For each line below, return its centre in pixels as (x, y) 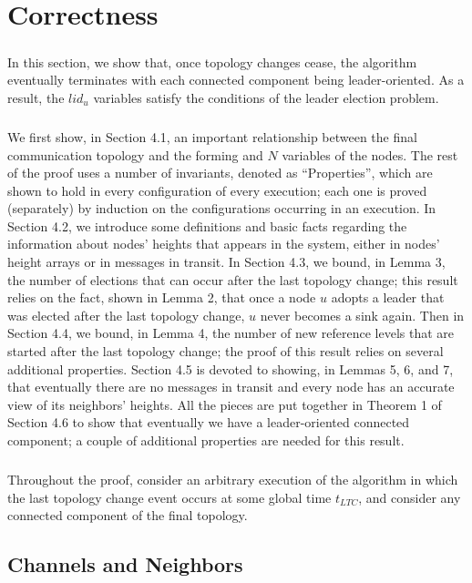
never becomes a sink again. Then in (362, 315)
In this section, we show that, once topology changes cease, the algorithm (212, 61)
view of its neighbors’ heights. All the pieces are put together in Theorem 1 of (225, 404)
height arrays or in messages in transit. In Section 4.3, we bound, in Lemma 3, (226, 262)
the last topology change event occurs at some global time (169, 497)
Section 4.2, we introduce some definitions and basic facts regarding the (207, 225)
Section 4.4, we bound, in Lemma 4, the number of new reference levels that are (231, 333)
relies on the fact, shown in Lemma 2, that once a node (162, 297)
